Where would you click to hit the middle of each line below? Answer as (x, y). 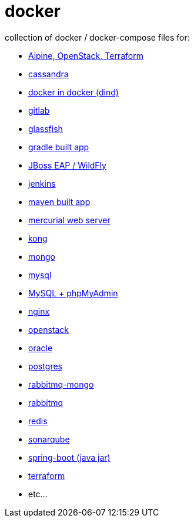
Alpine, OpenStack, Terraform (86, 55)
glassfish (46, 128)
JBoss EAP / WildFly (67, 165)
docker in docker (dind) (73, 92)
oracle (41, 348)
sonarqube (49, 439)
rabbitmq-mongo (61, 384)
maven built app (59, 201)
